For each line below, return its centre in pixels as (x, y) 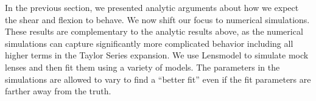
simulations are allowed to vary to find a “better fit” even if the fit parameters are (158, 79)
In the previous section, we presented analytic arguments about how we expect (152, 7)
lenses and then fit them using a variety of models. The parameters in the (142, 67)
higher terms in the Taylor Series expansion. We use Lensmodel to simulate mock (157, 55)
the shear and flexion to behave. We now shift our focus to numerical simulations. (157, 19)
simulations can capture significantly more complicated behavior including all (149, 43)
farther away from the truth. (58, 91)
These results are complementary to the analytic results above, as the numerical (154, 31)
